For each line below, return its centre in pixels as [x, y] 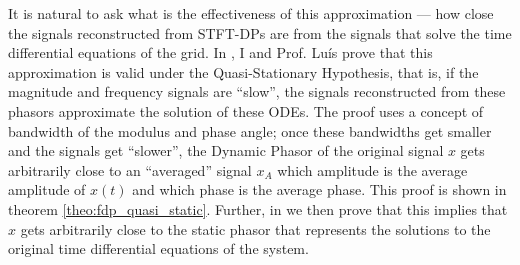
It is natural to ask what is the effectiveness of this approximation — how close [251, 13]
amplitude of [47, 189]
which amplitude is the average [372, 169]
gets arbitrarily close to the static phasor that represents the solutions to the [255, 228]
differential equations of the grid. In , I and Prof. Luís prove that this [220, 52]
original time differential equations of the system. [158, 248]
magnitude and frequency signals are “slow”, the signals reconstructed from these [257, 91]
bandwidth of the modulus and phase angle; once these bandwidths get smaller [250, 130]
